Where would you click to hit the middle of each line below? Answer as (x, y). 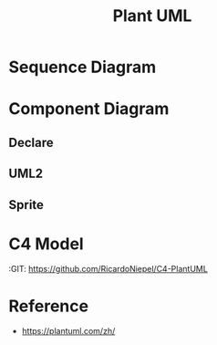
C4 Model (46, 244)
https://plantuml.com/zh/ (68, 331)
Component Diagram (89, 109)
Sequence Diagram (83, 67)
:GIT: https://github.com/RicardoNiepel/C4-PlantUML (108, 269)
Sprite (26, 205)
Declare (31, 142)
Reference (48, 306)
